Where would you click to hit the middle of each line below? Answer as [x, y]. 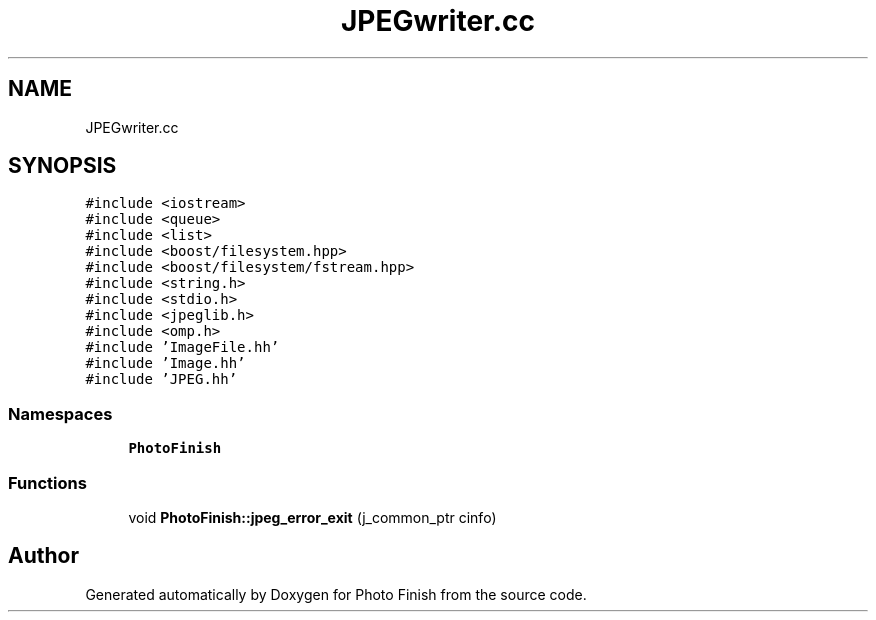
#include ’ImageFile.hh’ [182, 347]
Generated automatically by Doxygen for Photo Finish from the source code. [336, 594]
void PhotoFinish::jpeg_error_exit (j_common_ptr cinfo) [312, 517]
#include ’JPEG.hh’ [161, 379]
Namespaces [60, 413]
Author [43, 556]
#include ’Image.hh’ [165, 363]
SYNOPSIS [62, 166]
